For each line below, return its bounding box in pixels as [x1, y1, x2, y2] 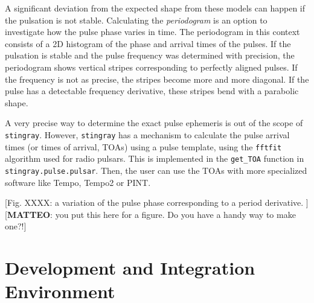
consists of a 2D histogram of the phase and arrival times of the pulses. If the [5, 37, 291, 49]
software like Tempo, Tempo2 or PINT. [5, 176, 151, 188]
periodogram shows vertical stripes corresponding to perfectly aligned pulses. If [5, 60, 298, 73]
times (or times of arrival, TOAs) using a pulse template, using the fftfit [5, 140, 282, 153]
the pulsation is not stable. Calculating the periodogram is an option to [5, 13, 268, 26]
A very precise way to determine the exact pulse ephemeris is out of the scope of [5, 116, 303, 129]
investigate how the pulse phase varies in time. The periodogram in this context [5, 25, 300, 38]
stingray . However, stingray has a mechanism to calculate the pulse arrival [5, 128, 290, 141]
